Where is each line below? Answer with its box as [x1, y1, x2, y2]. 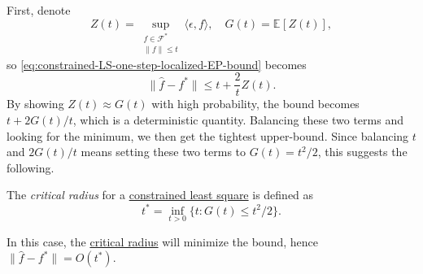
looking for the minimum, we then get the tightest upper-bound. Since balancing [7, 127, 409, 144]
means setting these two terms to [81, 143, 246, 160]
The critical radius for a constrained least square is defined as [7, 186, 314, 203]
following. [7, 159, 55, 176]
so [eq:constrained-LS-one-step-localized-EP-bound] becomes [7, 55, 307, 72]
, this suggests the [317, 143, 408, 160]
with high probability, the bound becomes [151, 95, 360, 112]
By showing [7, 95, 64, 112]
